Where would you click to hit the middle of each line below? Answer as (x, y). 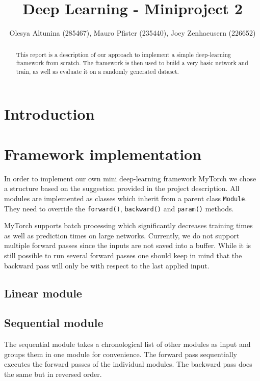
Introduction (49, 114)
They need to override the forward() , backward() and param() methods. (119, 208)
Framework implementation (103, 154)
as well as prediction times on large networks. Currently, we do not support (122, 235)
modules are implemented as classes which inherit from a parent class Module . (126, 198)
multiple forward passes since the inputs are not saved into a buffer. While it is (128, 245)
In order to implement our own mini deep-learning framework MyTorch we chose (130, 178)
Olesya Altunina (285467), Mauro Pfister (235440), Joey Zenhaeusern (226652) (133, 33)
